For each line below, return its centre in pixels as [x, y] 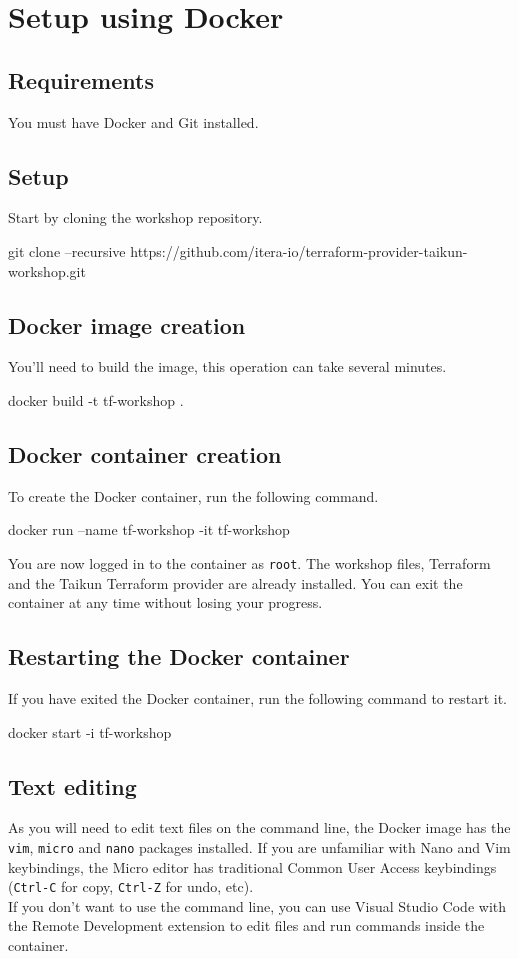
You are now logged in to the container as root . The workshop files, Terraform [249, 562]
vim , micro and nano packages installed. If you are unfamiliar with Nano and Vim [259, 846]
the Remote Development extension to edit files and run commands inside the [246, 925]
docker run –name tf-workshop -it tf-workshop [149, 529]
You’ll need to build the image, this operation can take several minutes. [227, 366]
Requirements [81, 79]
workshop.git [47, 270]
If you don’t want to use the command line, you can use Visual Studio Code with [257, 905]
